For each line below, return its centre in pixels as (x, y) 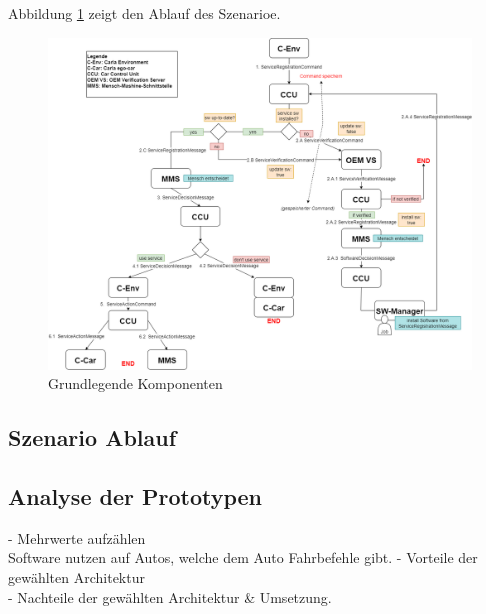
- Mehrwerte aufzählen (77, 537)
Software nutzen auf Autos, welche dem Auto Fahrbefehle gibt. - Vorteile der (243, 557)
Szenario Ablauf (92, 437)
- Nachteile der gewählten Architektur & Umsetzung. (170, 596)
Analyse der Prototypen (135, 496)
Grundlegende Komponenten (135, 383)
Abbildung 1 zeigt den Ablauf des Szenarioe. (144, 13)
